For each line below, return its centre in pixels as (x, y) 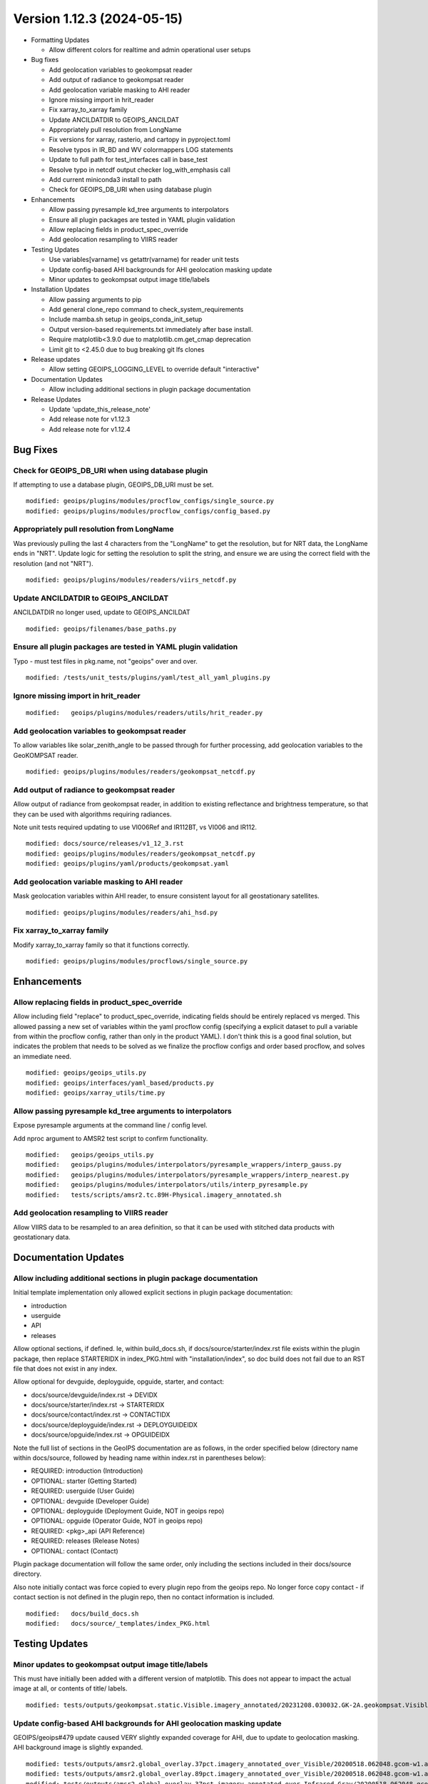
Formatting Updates (60, 40)
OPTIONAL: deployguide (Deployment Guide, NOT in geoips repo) (128, 1511)
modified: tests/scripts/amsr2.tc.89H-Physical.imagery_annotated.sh (154, 1195)
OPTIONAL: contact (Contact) (75, 1551)
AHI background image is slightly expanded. (78, 1748)
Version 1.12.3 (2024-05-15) (98, 19)
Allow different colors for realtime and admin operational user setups (150, 49)
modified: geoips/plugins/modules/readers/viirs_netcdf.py (131, 580)
